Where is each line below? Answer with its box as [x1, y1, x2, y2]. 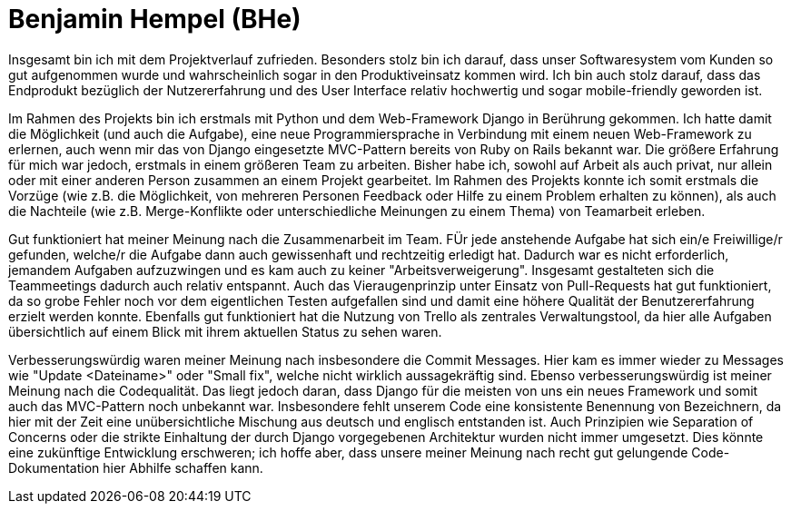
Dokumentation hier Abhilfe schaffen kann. [8, 459, 263, 476]
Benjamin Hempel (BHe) [8, 4, 302, 34]
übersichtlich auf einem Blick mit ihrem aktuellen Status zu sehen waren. [8, 323, 442, 339]
